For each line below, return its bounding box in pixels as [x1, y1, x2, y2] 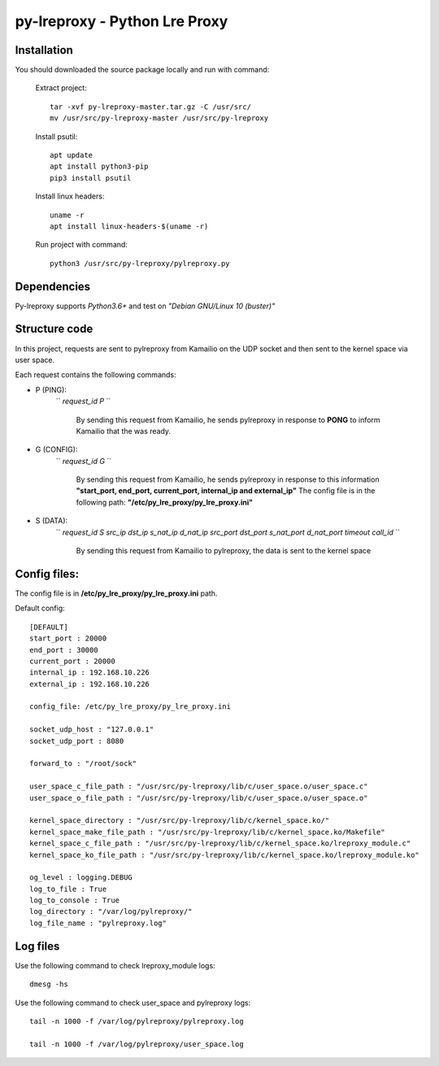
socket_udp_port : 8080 [29, 736, 124, 745]
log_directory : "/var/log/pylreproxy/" [29, 907, 193, 916]
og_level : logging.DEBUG [29, 873, 133, 882]
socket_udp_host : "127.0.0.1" [29, 725, 154, 734]
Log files [15, 939, 60, 953]
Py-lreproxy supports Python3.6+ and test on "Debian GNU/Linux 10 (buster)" [15, 301, 276, 311]
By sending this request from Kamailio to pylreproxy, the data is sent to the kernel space [76, 546, 372, 556]
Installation [15, 43, 73, 57]
